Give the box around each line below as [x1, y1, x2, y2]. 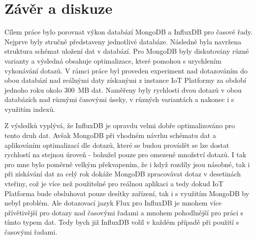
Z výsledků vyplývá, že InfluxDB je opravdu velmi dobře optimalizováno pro [4, 120, 235, 131]
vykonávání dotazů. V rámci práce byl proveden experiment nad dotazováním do [4, 65, 248, 75]
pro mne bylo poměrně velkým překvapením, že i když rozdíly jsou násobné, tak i [4, 159, 250, 169]
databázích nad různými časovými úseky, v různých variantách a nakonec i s [4, 94, 234, 104]
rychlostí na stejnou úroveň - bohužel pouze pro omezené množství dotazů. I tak [4, 149, 247, 160]
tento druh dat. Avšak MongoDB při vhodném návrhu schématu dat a [4, 130, 216, 140]
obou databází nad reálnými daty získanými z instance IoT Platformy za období [4, 75, 246, 85]
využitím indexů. [4, 103, 56, 114]
